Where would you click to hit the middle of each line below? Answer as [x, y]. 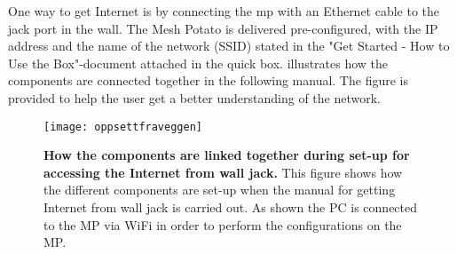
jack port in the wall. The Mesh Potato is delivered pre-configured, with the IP [223, 28]
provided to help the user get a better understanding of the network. [194, 97]
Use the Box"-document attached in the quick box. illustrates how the [198, 63]
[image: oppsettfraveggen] [123, 127]
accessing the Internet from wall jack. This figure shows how [223, 172]
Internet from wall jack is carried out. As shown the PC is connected [231, 207]
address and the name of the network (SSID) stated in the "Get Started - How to [229, 46]
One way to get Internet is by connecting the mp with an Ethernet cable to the [224, 11]
